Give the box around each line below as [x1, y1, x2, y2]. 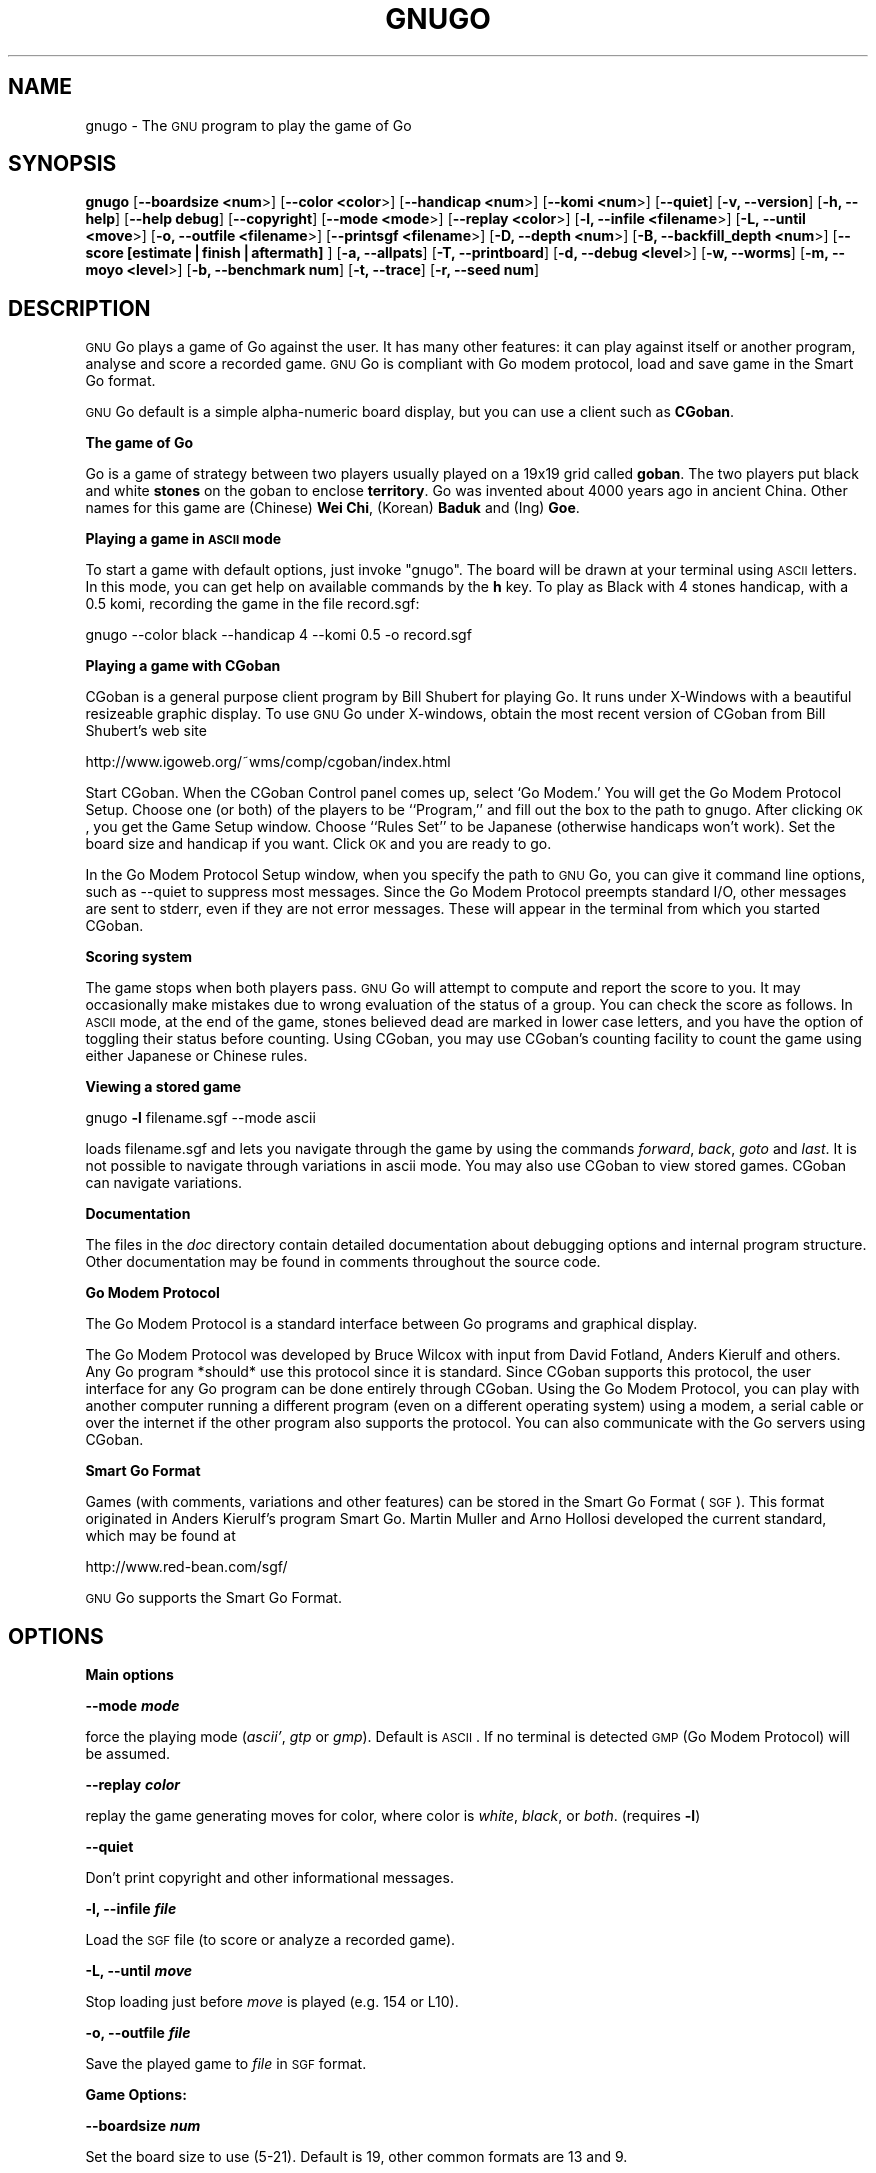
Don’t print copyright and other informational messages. [85, 1869, 454, 1887]
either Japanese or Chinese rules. [85, 1047, 308, 1065]
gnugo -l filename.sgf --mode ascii [85, 1109, 316, 1127]
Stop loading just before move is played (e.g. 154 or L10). [85, 1993, 459, 2011]
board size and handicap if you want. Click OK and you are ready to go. [85, 835, 552, 853]
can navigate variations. [85, 1174, 243, 1192]
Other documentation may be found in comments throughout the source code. [85, 1253, 601, 1271]
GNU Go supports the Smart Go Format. [85, 1589, 342, 1607]
